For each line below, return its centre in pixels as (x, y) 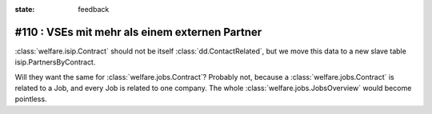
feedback (94, 9)
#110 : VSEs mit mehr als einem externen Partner (138, 32)
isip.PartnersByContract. (55, 62)
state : (25, 9)
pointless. (31, 99)
